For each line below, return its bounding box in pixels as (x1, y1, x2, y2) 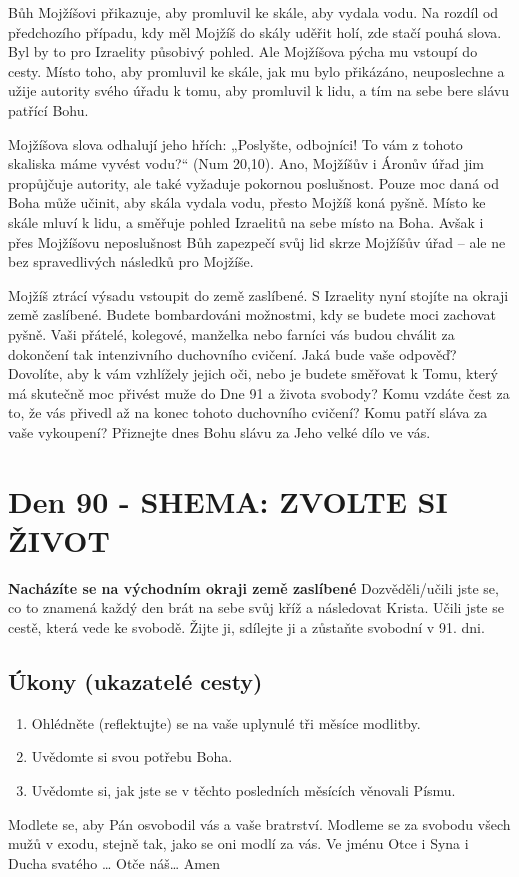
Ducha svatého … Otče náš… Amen (8, 852, 220, 873)
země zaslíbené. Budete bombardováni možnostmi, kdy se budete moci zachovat (8, 304, 497, 325)
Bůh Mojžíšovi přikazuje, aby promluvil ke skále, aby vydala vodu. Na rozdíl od (8, 2, 499, 22)
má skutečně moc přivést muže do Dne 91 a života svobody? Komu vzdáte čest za (8, 382, 510, 403)
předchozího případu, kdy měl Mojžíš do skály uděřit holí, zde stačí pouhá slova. (8, 21, 502, 42)
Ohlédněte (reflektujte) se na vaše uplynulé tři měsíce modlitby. (31, 712, 421, 733)
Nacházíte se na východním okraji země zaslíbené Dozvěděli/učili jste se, (8, 577, 499, 598)
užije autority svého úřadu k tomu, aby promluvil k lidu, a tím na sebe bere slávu (8, 80, 509, 101)
